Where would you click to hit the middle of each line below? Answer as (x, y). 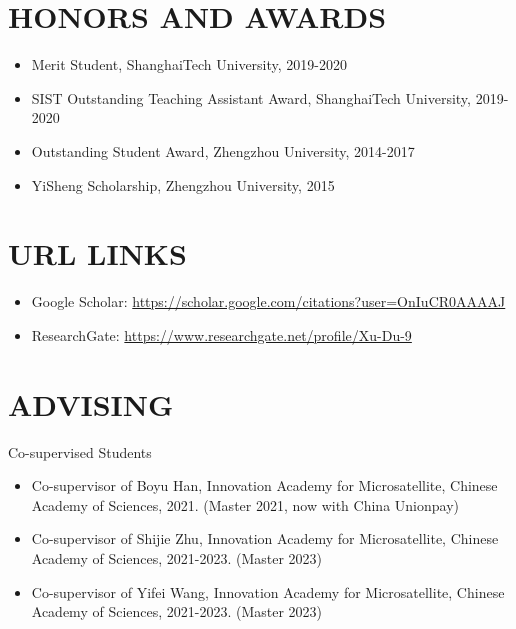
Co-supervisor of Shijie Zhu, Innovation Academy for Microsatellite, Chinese (265, 538)
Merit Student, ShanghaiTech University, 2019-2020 (189, 64)
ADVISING (91, 403)
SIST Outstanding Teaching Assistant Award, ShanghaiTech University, (251, 97)
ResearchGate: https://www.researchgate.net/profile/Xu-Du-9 (221, 334)
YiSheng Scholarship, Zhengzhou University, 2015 (183, 184)
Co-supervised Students (80, 451)
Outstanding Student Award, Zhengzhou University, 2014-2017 (223, 150)
